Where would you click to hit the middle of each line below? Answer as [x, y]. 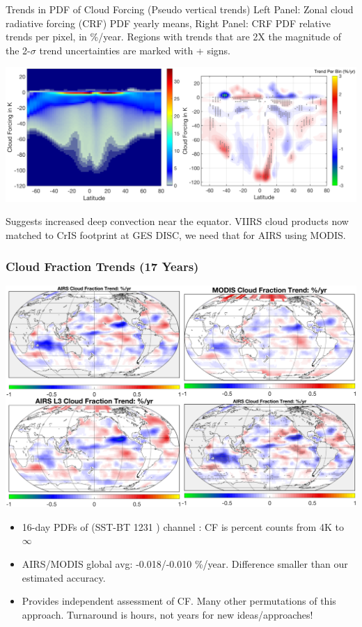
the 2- [18, 50]
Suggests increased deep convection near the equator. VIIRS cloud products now [177, 221]
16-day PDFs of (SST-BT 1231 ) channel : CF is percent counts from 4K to [183, 526]
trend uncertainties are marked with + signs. [135, 50]
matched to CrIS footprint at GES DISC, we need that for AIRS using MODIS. [176, 234]
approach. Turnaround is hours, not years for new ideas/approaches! [167, 614]
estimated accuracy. [64, 577]
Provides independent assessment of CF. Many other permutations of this [179, 601]
